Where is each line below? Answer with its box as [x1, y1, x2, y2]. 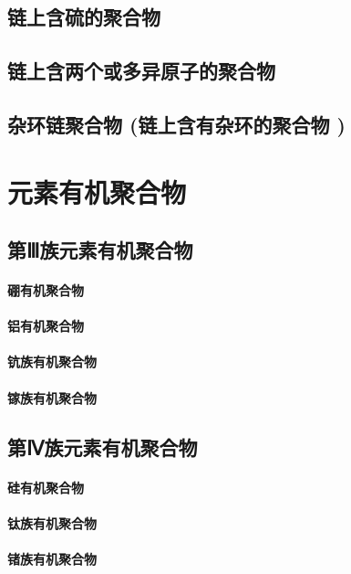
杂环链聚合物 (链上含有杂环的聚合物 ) [7, 110, 346, 138]
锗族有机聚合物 [7, 549, 97, 568]
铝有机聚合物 [7, 316, 84, 335]
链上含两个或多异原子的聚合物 [7, 57, 275, 85]
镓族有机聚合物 [7, 388, 97, 407]
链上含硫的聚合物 [7, 3, 160, 31]
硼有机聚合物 [7, 281, 84, 300]
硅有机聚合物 [7, 477, 84, 496]
